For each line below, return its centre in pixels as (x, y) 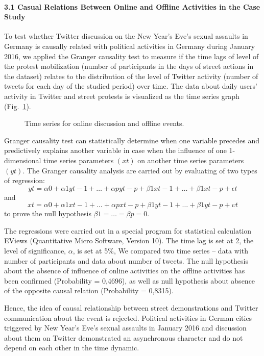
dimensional (23, 160)
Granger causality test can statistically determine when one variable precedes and (132, 140)
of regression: (25, 180)
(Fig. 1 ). (18, 106)
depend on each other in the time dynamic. (72, 348)
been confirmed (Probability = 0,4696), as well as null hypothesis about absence (130, 280)
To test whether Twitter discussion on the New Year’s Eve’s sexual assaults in (126, 36)
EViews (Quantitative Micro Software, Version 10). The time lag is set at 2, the (129, 240)
